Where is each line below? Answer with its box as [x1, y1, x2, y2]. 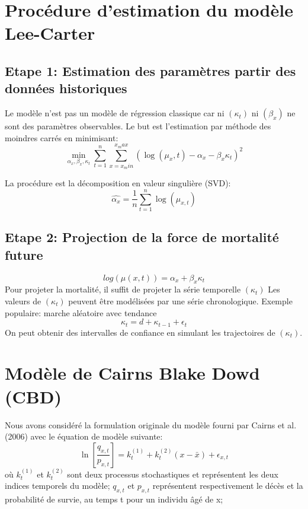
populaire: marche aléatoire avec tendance [5, 306, 157, 319]
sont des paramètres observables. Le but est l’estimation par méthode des [5, 120, 271, 132]
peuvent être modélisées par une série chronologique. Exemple [68, 294, 293, 307]
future [5, 245, 43, 263]
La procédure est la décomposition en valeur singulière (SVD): [5, 177, 231, 189]
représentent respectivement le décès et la [152, 479, 303, 492]
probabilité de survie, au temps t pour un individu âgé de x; [5, 492, 223, 505]
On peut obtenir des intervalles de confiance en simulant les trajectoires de [5, 326, 275, 338]
